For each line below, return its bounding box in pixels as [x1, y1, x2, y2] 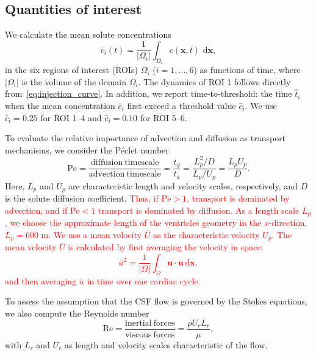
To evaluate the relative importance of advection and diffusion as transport [5, 132, 286, 144]
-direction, [268, 216, 307, 229]
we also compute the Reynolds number [5, 306, 149, 319]
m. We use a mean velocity [41, 228, 142, 241]
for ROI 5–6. [140, 111, 187, 124]
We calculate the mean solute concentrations [5, 28, 171, 41]
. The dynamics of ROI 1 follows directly [138, 75, 291, 88]
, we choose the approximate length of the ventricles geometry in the [5, 216, 262, 229]
